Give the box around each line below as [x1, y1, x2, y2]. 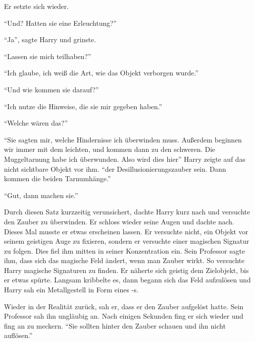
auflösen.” [4, 330, 33, 341]
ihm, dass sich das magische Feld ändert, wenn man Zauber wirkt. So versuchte [4, 255, 245, 266]
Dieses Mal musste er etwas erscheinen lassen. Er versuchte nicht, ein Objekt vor [4, 226, 249, 236]
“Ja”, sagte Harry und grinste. [4, 34, 96, 45]
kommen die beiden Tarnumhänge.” [4, 173, 111, 184]
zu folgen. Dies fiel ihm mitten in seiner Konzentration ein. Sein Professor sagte [4, 245, 245, 256]
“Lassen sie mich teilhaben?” [4, 51, 91, 61]
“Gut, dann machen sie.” [4, 190, 78, 200]
